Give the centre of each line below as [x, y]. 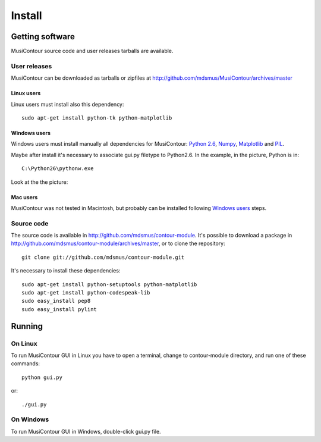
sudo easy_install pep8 [56, 301]
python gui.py [42, 377]
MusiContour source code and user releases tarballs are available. [92, 51]
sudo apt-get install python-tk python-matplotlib [97, 118]
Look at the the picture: [40, 182]
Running [27, 326]
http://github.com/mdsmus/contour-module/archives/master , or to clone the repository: [118, 243]
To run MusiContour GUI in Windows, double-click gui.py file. [86, 431]
